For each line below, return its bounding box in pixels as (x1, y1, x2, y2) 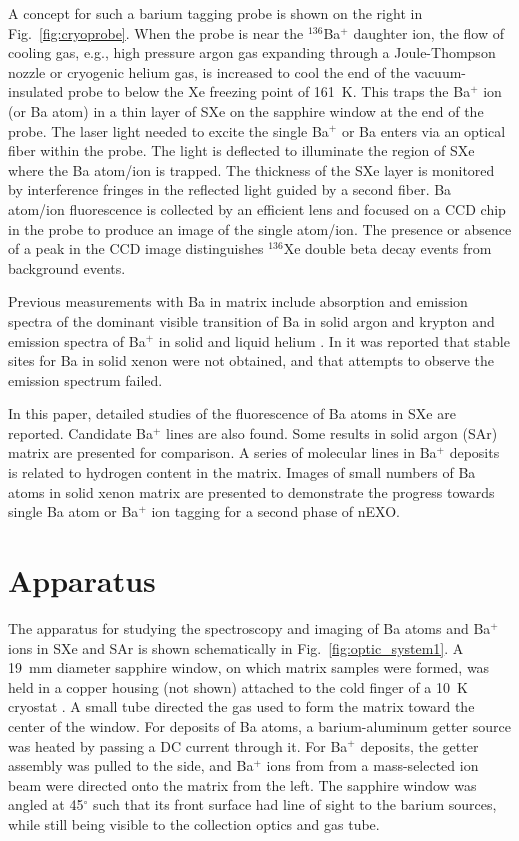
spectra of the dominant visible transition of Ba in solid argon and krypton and (8, 310, 495, 331)
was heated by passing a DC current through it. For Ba (8, 735, 348, 756)
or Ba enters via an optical (341, 120, 506, 141)
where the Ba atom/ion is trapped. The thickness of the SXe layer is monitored (8, 159, 495, 180)
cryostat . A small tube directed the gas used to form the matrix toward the (8, 696, 475, 717)
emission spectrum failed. (8, 369, 163, 390)
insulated (8, 81, 64, 102)
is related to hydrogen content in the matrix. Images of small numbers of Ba (8, 462, 476, 483)
